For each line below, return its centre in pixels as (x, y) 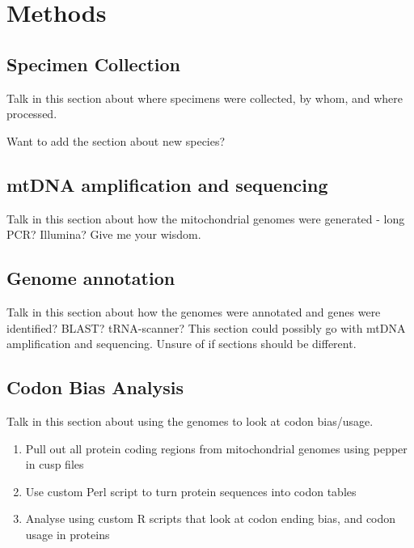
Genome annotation (91, 278)
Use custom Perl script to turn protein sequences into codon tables (191, 491)
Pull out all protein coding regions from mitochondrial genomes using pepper (216, 448)
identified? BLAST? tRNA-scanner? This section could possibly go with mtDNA (206, 327)
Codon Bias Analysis (95, 387)
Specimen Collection (93, 64)
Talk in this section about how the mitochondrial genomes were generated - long (206, 218)
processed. (32, 114)
